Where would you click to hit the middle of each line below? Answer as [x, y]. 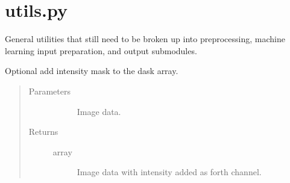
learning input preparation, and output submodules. [101, 50]
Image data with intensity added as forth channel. [169, 172]
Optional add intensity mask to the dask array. [92, 71]
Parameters [49, 91]
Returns [43, 132]
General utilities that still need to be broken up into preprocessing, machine [145, 39]
